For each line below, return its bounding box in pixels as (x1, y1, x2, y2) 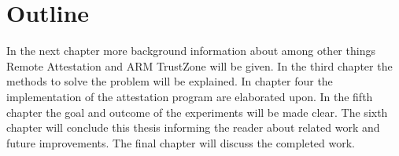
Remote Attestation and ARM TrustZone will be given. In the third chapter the (6, 57, 393, 74)
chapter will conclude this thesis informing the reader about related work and (6, 119, 380, 136)
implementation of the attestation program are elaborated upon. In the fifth (6, 88, 373, 104)
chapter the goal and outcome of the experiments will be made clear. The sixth (6, 103, 388, 120)
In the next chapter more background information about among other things (6, 42, 375, 59)
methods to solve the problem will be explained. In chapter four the (6, 73, 333, 89)
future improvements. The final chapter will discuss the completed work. (6, 134, 356, 151)
